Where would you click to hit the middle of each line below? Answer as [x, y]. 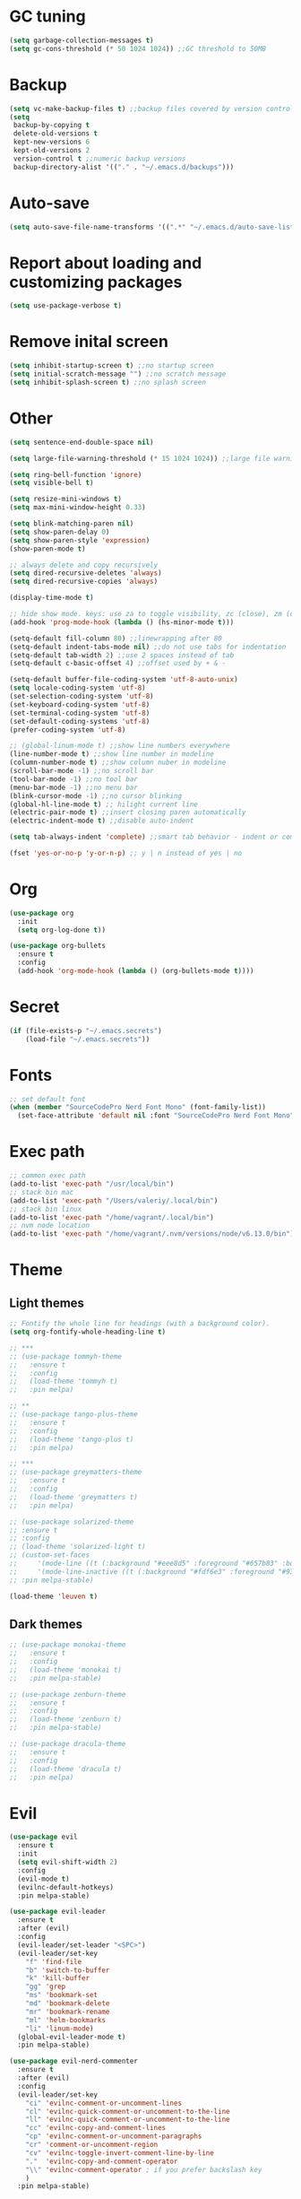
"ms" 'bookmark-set [62, 1995]
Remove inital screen [89, 342]
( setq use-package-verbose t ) [66, 306]
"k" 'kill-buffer [58, 1978]
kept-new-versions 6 [52, 142]
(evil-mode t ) [43, 1879]
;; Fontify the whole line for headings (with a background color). [140, 1324]
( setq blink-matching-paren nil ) [72, 524]
